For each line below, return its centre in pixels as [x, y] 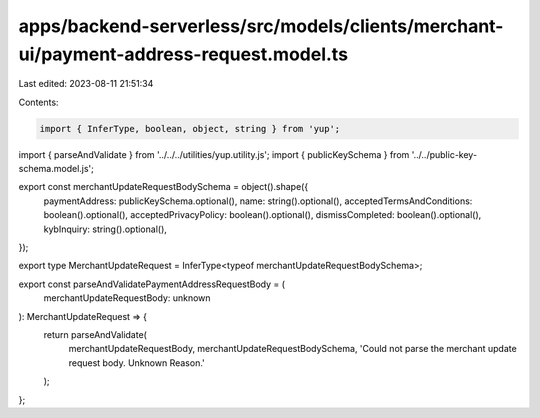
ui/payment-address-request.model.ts [183, 54]
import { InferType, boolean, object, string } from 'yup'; [190, 128]
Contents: [38, 102]
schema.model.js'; [56, 169]
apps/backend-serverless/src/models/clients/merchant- [261, 26]
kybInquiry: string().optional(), [105, 229]
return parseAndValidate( [95, 334]
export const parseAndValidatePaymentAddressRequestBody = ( [151, 284]
